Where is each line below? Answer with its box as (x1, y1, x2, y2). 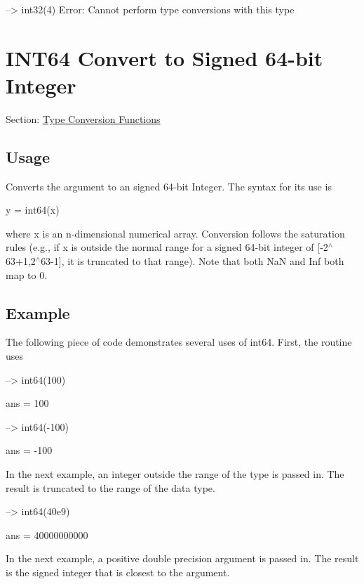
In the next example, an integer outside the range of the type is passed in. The (6, 467, 344, 481)
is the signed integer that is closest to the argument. (6, 565, 230, 579)
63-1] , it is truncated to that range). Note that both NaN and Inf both (41, 254, 344, 268)
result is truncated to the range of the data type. (6, 480, 215, 495)
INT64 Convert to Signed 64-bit (6, 43, 323, 72)
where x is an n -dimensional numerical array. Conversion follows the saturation (6, 226, 345, 240)
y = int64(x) (6, 202, 60, 217)
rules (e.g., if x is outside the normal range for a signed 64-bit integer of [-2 (6, 240, 328, 254)
